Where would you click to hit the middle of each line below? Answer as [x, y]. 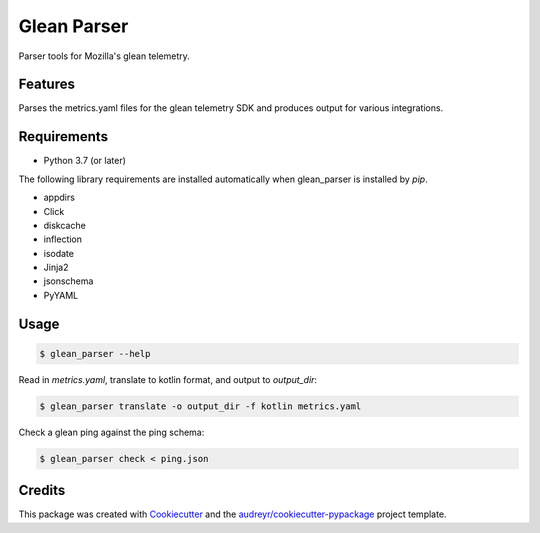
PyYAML [61, 295]
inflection [63, 239]
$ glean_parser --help [95, 353]
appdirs [59, 197]
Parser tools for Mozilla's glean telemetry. [104, 56]
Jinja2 [56, 267]
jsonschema [68, 281]
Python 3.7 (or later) [85, 161]
